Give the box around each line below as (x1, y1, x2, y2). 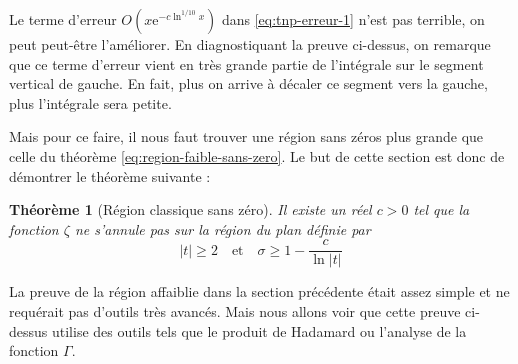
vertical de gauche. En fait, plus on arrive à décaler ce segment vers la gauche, (9, 73, 488, 94)
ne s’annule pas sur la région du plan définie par (74, 218, 371, 239)
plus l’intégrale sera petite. (9, 92, 172, 113)
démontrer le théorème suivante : (9, 165, 211, 186)
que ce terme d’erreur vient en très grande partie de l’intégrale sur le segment (9, 53, 484, 74)
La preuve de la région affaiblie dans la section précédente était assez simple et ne (9, 281, 510, 302)
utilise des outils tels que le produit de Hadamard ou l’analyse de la (51, 320, 467, 341)
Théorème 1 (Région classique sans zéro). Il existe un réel (9, 199, 372, 220)
